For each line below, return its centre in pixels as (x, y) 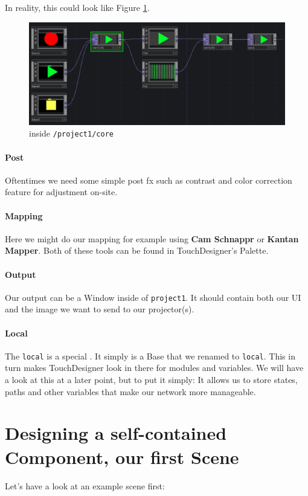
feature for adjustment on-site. (61, 192)
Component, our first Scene (122, 456)
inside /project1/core (71, 133)
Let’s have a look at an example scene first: (85, 485)
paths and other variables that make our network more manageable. (130, 391)
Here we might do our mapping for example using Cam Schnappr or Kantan (152, 238)
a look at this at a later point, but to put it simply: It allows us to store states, (151, 380)
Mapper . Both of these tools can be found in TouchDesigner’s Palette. (137, 250)
